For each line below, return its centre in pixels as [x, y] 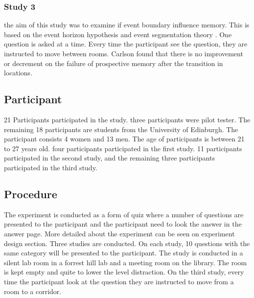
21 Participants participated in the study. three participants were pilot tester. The [127, 119]
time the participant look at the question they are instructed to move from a [119, 281]
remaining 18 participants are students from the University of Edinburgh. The [121, 129]
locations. [18, 73]
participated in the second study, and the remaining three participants [109, 158]
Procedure [31, 194]
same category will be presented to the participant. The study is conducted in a [124, 253]
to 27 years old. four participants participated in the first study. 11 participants [123, 148]
